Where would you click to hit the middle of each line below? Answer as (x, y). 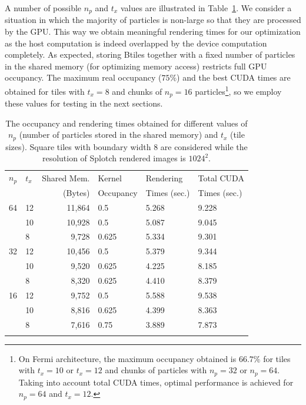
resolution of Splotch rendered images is (114, 158)
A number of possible (43, 8)
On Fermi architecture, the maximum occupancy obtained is (127, 358)
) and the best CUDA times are (234, 77)
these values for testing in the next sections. (84, 103)
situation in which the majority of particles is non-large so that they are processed (153, 20)
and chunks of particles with (156, 370)
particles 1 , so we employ (238, 90)
